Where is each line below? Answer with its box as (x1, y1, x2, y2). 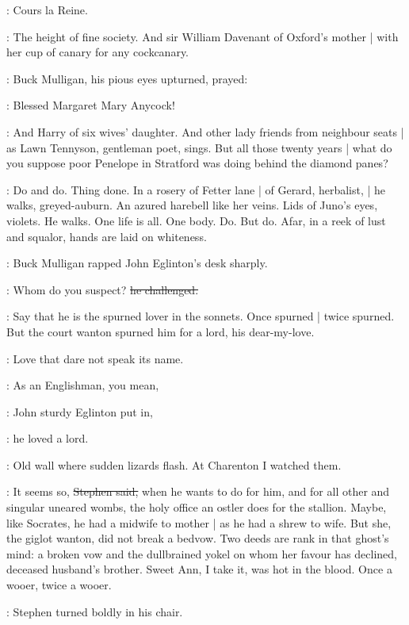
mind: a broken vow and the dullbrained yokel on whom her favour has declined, (6, 545, 397, 562)
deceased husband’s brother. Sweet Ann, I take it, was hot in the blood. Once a (6, 561, 392, 577)
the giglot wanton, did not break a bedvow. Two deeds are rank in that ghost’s (6, 530, 389, 546)
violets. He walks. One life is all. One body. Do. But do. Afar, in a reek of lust (6, 212, 386, 228)
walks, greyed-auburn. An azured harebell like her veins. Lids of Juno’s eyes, (6, 197, 378, 213)
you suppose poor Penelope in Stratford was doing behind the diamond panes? (6, 155, 388, 171)
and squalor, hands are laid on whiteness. (6, 228, 207, 244)
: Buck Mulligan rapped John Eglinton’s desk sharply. (6, 255, 268, 271)
